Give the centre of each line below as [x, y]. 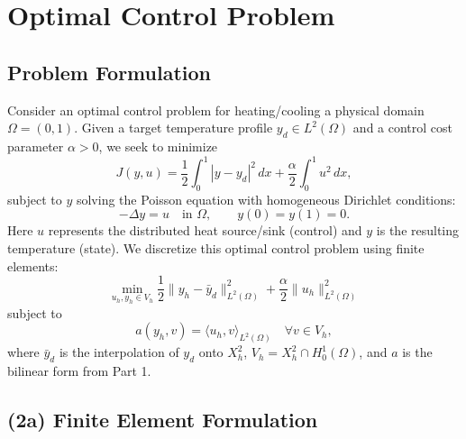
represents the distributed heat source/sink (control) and [205, 230]
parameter [36, 146]
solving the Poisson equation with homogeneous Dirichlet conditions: [266, 199]
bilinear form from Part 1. [79, 371]
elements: [33, 265]
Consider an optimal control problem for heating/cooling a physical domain [216, 110]
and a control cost [403, 128]
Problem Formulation [109, 72]
